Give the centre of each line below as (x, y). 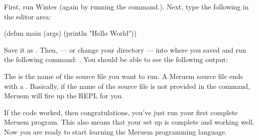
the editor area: (28, 16)
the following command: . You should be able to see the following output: (116, 59)
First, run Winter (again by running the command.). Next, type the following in (127, 6)
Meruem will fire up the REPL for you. (64, 96)
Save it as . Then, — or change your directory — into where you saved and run (125, 49)
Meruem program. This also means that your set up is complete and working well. (129, 122)
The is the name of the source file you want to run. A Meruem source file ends (124, 76)
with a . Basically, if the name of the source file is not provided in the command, (127, 86)
